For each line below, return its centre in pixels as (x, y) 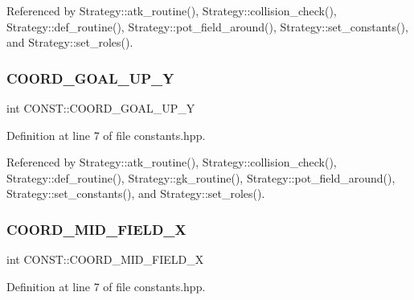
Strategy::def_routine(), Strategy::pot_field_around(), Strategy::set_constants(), (207, 26)
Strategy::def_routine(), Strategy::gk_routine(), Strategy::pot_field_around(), (201, 177)
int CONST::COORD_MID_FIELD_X (105, 259)
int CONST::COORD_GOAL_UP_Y (101, 108)
